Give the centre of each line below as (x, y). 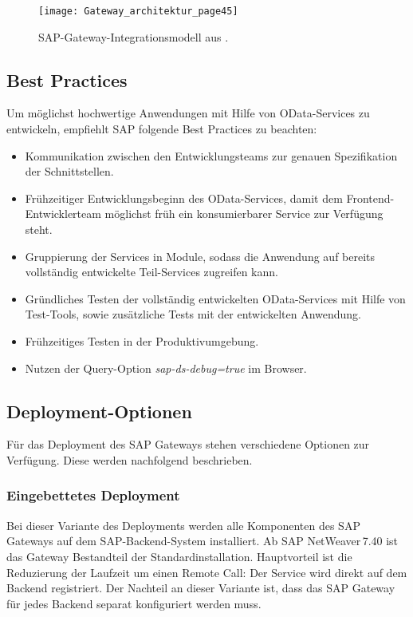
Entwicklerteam (63, 214)
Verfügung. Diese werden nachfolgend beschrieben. (130, 459)
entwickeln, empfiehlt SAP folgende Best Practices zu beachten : (162, 129)
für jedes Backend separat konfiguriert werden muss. (134, 603)
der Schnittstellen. (69, 171)
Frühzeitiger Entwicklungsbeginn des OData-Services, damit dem (184, 198)
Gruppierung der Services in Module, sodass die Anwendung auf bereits (200, 256)
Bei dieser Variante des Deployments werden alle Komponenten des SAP (183, 525)
